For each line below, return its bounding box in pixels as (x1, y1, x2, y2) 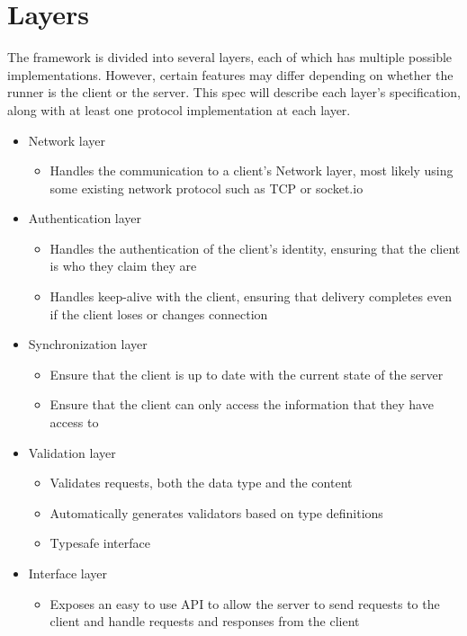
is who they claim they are (49, 256, 197, 275)
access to (49, 413, 99, 432)
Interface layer (28, 564, 107, 582)
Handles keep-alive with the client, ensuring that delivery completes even (49, 287, 452, 306)
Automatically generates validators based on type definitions (49, 503, 383, 522)
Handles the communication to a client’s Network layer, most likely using (49, 161, 454, 180)
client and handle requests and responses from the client (49, 612, 360, 631)
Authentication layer (28, 209, 142, 228)
